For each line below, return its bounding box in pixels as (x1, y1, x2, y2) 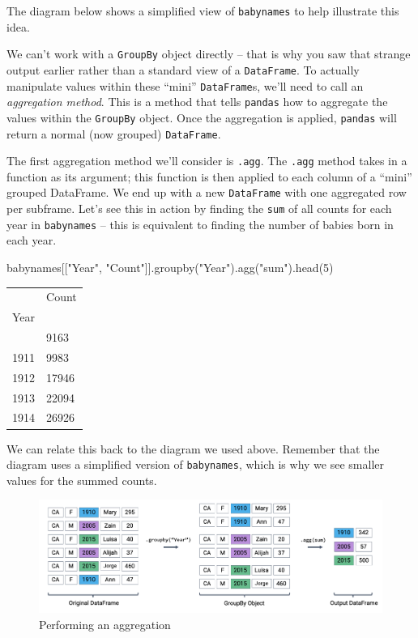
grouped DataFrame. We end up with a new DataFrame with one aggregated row (6, 184, 407, 201)
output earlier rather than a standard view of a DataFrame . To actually (6, 61, 360, 78)
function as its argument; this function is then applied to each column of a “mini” (6, 168, 412, 185)
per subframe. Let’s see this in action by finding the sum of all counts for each (6, 200, 392, 217)
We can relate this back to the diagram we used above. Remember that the (6, 440, 380, 457)
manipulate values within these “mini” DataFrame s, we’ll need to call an (6, 77, 364, 94)
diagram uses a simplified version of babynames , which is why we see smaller (6, 456, 384, 473)
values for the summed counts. (6, 471, 157, 488)
